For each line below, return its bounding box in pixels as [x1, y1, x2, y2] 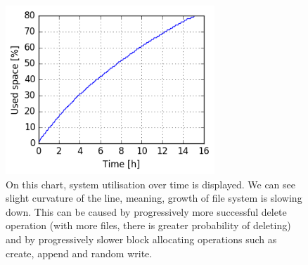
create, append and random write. [6, 245, 153, 260]
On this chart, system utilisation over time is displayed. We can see [6, 176, 296, 191]
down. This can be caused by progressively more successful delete [6, 204, 287, 219]
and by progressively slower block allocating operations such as [6, 231, 277, 246]
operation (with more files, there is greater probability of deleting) [6, 218, 291, 233]
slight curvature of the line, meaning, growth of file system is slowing [6, 190, 302, 205]
